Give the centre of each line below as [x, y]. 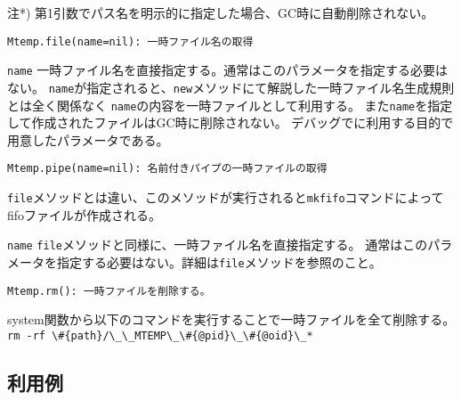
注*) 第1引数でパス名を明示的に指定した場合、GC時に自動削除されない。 [221, 12]
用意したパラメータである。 [88, 139]
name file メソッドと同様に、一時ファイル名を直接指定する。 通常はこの [218, 245]
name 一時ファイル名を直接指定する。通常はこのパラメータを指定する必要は [227, 70]
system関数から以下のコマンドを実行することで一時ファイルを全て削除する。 [231, 319]
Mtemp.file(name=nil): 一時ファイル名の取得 [130, 41]
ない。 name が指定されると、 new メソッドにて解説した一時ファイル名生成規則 [231, 87]
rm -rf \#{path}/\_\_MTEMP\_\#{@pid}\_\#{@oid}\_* [160, 335]
